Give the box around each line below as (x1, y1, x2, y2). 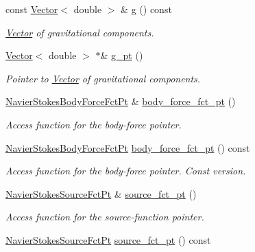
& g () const (121, 2, 172, 16)
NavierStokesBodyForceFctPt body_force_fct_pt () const (5, 140, 250, 154)
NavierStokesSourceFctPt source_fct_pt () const (5, 232, 211, 247)
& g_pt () (100, 48, 143, 62)
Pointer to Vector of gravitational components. (5, 71, 201, 85)
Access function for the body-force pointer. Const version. (5, 163, 246, 178)
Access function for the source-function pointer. (5, 209, 204, 224)
